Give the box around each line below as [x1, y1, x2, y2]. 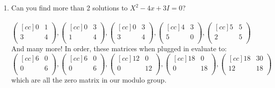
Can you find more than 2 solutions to [11, 2, 128, 12]
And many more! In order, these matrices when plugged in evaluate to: [11, 43, 227, 54]
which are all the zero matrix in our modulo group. [11, 75, 167, 85]
